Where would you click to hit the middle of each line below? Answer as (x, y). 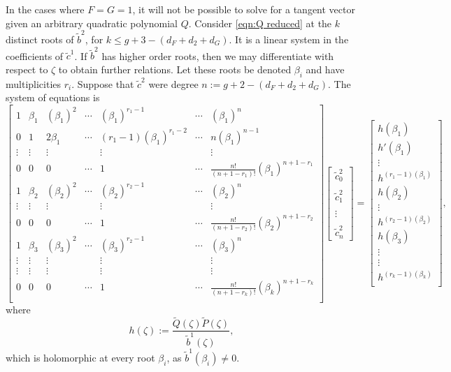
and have (325, 69)
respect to (27, 69)
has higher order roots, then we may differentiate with (218, 55)
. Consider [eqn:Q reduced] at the (260, 23)
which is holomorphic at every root (80, 357)
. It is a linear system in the (289, 39)
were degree (173, 83)
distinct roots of (40, 39)
